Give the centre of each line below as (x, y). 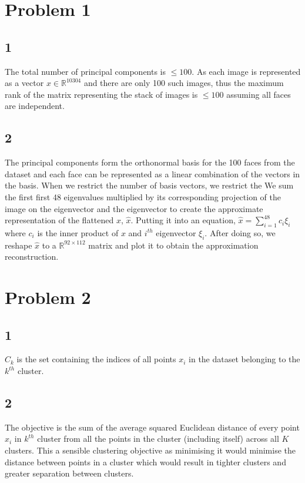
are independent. (35, 106)
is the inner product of (78, 232)
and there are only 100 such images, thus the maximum (184, 83)
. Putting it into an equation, (183, 220)
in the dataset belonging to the (244, 359)
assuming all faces (259, 94)
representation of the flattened (59, 220)
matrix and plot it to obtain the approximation (173, 245)
